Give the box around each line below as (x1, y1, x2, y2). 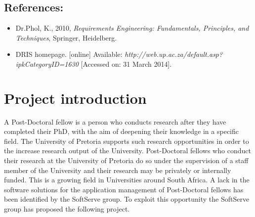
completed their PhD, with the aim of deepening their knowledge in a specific (4, 126, 239, 136)
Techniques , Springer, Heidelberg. (15, 32, 117, 43)
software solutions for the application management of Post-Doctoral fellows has (4, 184, 244, 194)
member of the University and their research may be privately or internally (4, 165, 231, 175)
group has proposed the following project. (4, 204, 130, 214)
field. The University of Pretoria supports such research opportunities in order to (4, 135, 249, 146)
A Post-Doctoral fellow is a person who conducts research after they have (4, 116, 226, 127)
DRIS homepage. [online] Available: (15, 49, 123, 59)
